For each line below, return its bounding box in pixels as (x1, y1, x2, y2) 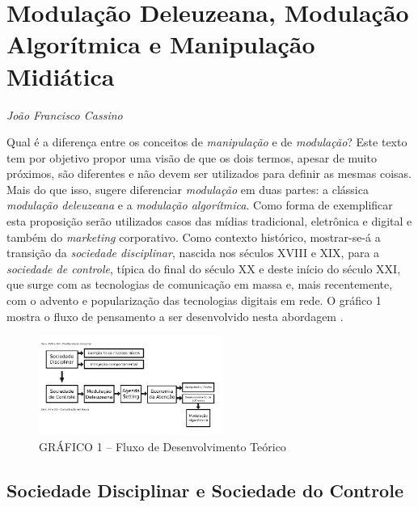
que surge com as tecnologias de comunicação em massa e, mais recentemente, (6, 276, 393, 293)
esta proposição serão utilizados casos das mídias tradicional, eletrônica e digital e (6, 213, 412, 230)
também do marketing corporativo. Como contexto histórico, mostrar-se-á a (6, 228, 381, 245)
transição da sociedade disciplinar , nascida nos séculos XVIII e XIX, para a (6, 244, 380, 261)
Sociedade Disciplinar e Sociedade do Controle (6, 477, 403, 502)
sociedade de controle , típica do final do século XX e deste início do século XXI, (6, 260, 401, 277)
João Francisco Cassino (6, 106, 123, 123)
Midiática (6, 59, 115, 92)
